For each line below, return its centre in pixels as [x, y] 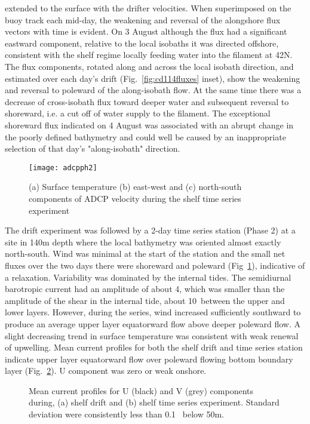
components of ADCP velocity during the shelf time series [135, 198]
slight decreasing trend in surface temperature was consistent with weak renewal [152, 335]
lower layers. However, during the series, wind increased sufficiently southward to [153, 312]
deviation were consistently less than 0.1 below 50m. [126, 414]
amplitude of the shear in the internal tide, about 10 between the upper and [145, 300]
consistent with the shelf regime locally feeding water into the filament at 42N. [149, 55]
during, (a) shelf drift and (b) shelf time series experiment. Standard [154, 402]
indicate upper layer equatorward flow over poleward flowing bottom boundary [149, 359]
